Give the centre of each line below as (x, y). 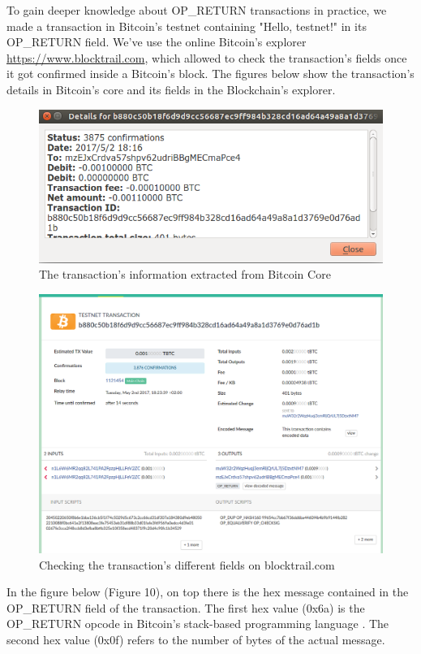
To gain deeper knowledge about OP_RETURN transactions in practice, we (197, 10)
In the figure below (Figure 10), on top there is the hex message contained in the (208, 592)
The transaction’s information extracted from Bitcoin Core (185, 274)
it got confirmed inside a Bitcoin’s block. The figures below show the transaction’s (210, 74)
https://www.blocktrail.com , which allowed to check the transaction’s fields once (207, 57)
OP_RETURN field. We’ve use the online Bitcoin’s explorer (157, 42)
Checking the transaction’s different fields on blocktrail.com (187, 564)
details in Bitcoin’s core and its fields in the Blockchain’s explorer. (171, 89)
